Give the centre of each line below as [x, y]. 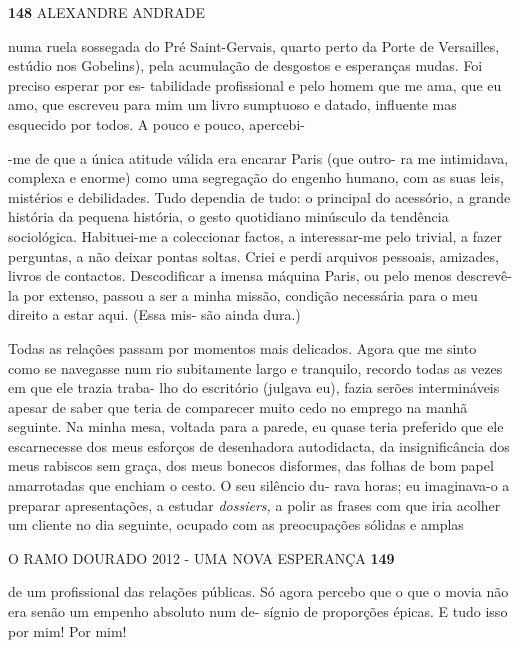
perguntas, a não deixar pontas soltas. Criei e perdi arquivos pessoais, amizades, [253, 255]
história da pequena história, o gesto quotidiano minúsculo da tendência [228, 216]
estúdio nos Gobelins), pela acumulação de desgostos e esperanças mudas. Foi [245, 65]
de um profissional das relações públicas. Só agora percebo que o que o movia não [258, 591]
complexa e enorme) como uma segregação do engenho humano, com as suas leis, [256, 177]
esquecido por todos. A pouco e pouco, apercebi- [156, 123]
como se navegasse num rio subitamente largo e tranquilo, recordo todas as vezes [255, 367]
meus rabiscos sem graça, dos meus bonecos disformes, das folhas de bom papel [251, 465]
